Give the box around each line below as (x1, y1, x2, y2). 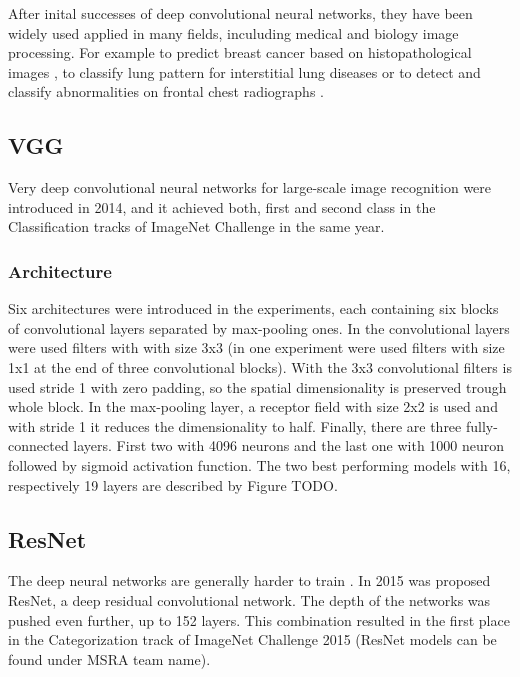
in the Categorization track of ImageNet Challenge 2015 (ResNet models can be (8, 629, 497, 650)
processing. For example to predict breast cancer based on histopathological (8, 42, 472, 63)
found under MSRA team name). (8, 648, 211, 669)
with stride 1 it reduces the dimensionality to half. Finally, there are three (8, 415, 462, 436)
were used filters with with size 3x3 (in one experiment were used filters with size (8, 337, 505, 358)
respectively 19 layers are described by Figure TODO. (8, 474, 338, 495)
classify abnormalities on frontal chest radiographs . (8, 81, 324, 102)
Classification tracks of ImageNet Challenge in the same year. (8, 216, 385, 237)
